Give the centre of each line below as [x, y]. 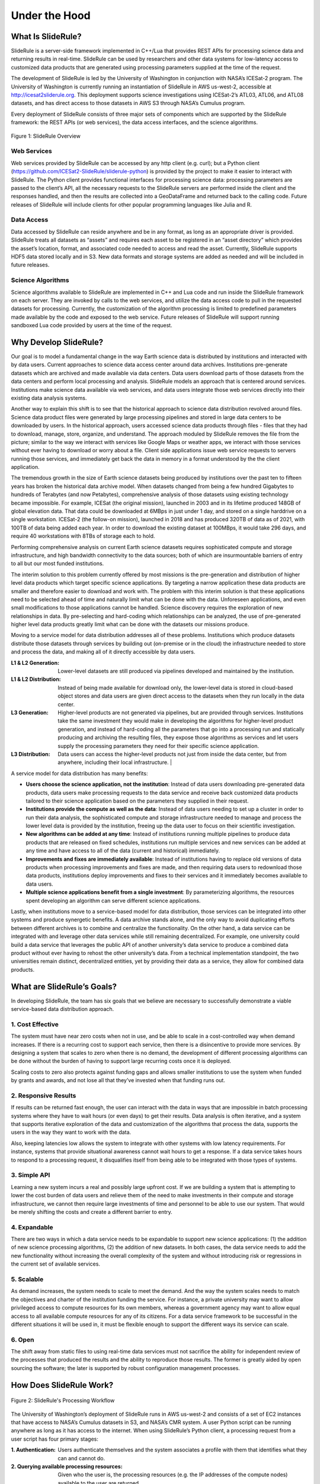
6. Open [23, 1340]
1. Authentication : [33, 1450]
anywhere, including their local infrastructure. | [115, 762]
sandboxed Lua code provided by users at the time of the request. [92, 325]
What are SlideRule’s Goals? [64, 986]
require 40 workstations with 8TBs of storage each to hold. [83, 536]
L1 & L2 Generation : [35, 662]
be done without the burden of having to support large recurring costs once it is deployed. [121, 1061]
